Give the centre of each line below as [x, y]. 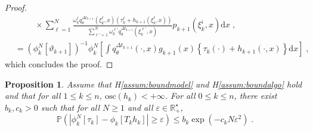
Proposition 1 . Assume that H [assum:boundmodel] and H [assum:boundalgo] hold [154, 84]
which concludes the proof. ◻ [59, 64]
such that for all [70, 107]
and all [140, 107]
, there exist [255, 96]
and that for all [33, 96]
